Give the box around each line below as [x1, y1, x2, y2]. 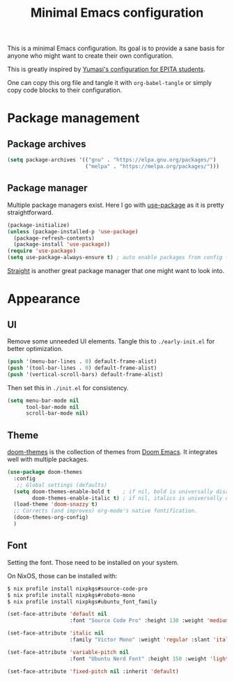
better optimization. [7, 345, 63, 352]
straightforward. [7, 208, 54, 217]
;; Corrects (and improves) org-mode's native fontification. [13, 507, 198, 515]
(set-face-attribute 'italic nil [7, 630, 104, 637]
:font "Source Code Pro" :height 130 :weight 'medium [69, 617, 229, 624]
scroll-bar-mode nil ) [25, 410, 89, 417]
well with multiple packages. [7, 455, 89, 464]
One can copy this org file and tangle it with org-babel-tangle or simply [7, 79, 212, 87]
